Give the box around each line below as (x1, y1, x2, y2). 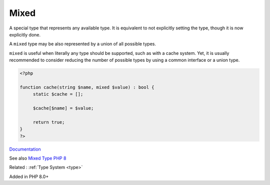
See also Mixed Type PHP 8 (9, 155, 66, 161)
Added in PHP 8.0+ (9, 174, 49, 180)
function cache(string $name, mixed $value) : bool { (19, 84, 154, 90)
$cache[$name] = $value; (32, 105, 94, 111)
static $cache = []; (32, 91, 83, 97)
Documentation (9, 146, 41, 152)
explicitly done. (9, 31, 41, 37)
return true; (32, 119, 65, 125)
